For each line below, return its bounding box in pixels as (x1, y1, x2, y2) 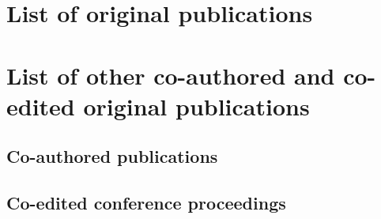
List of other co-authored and (6, 59, 335, 91)
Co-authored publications (6, 144, 218, 168)
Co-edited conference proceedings (6, 191, 286, 215)
